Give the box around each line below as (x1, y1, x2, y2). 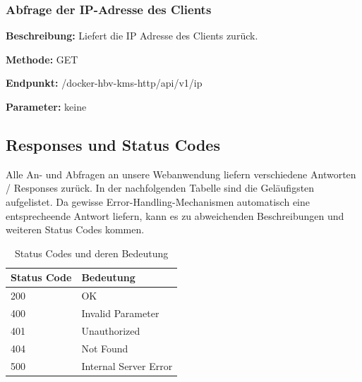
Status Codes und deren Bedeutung (14, 245, 169, 260)
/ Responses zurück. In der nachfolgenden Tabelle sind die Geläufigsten (6, 180, 315, 195)
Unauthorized (81, 323, 140, 338)
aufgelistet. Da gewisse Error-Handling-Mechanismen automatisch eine (6, 194, 310, 209)
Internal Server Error (81, 358, 173, 373)
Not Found (81, 340, 128, 355)
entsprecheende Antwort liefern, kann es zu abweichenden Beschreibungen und (6, 208, 344, 223)
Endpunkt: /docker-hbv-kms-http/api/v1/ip (6, 75, 203, 90)
